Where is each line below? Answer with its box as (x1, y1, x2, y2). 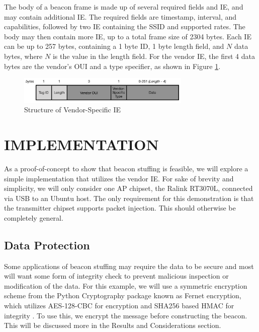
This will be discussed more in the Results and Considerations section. (4, 320, 221, 330)
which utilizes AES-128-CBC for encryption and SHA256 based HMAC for (4, 300, 234, 311)
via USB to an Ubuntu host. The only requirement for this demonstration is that (4, 192, 254, 203)
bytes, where (4, 50, 43, 61)
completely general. (4, 212, 63, 223)
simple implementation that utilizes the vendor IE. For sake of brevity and (4, 173, 234, 183)
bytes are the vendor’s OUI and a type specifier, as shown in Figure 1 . (4, 60, 221, 71)
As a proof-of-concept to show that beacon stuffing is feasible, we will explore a (4, 163, 248, 173)
